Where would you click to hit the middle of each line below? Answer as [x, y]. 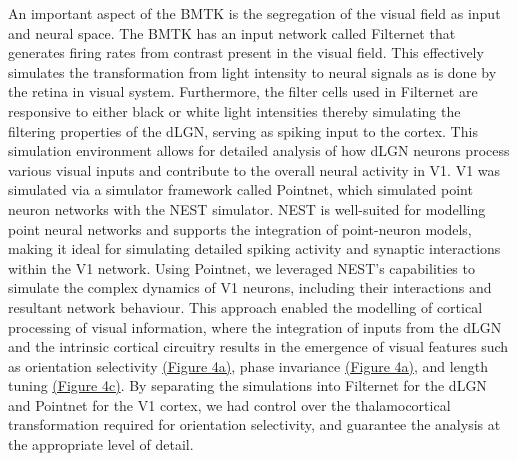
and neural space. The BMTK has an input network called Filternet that [232, 32]
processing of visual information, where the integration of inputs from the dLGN [255, 326]
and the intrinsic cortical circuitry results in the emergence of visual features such [258, 346]
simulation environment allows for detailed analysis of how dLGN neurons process [259, 150]
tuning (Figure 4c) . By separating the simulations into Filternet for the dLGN [247, 385]
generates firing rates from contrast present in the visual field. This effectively [246, 52]
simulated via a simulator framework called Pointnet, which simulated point [240, 189]
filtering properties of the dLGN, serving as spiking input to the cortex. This [243, 130]
